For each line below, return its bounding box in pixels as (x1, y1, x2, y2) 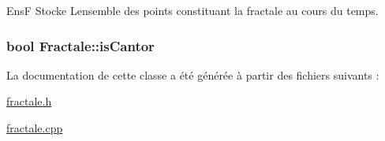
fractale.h (6, 93, 52, 109)
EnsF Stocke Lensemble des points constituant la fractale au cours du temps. (6, 2, 379, 18)
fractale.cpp (6, 120, 63, 135)
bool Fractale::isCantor (6, 35, 155, 55)
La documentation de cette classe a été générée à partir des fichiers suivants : (6, 66, 379, 83)
